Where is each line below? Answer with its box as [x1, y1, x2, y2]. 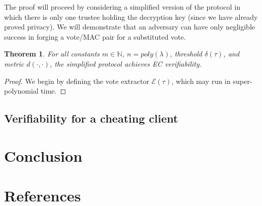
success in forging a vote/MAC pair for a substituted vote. [4, 31, 186, 42]
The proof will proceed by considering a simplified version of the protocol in [4, 2, 241, 12]
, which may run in [171, 75, 231, 86]
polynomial [4, 85, 39, 96]
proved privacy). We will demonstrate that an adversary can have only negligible [4, 21, 255, 32]
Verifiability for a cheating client [4, 110, 178, 126]
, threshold [170, 48, 203, 59]
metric [4, 58, 24, 69]
